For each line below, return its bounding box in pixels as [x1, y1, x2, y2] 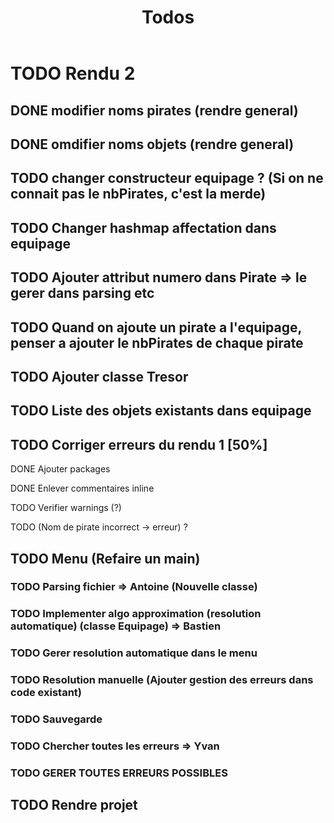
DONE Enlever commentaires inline [10, 482, 155, 495]
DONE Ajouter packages [10, 463, 111, 475]
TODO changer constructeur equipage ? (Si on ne [10, 170, 324, 187]
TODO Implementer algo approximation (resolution [10, 607, 262, 621]
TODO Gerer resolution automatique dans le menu [10, 646, 258, 660]
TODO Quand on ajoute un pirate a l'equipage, [10, 319, 302, 336]
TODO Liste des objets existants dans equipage [10, 402, 312, 420]
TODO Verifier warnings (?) [10, 502, 122, 514]
